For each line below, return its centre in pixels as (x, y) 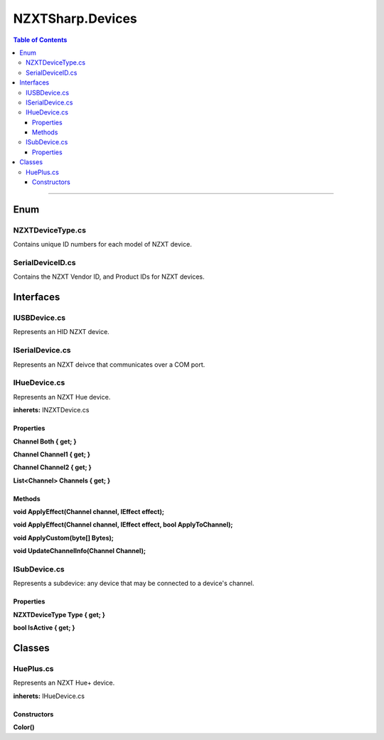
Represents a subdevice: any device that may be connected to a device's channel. (134, 584)
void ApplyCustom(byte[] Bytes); (63, 537)
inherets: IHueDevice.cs (49, 696)
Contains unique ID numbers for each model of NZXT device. (102, 245)
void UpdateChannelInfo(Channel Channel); (79, 551)
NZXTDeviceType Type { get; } (59, 614)
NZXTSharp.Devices (75, 18)
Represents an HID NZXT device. (61, 332)
